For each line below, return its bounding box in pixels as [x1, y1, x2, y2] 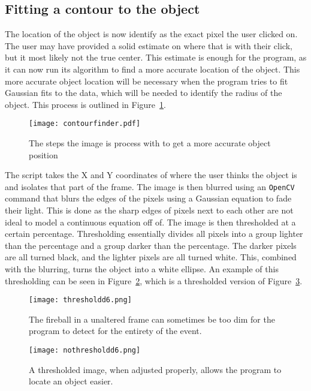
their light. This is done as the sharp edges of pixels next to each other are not [5, 204, 294, 216]
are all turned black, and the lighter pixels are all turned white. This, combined [5, 251, 297, 263]
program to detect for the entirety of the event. [29, 324, 202, 337]
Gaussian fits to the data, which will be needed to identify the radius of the [5, 86, 282, 99]
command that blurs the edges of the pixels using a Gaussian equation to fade [5, 192, 292, 204]
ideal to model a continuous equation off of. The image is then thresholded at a [5, 215, 296, 228]
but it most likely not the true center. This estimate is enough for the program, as [5, 51, 307, 64]
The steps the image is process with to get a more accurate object [29, 137, 271, 149]
